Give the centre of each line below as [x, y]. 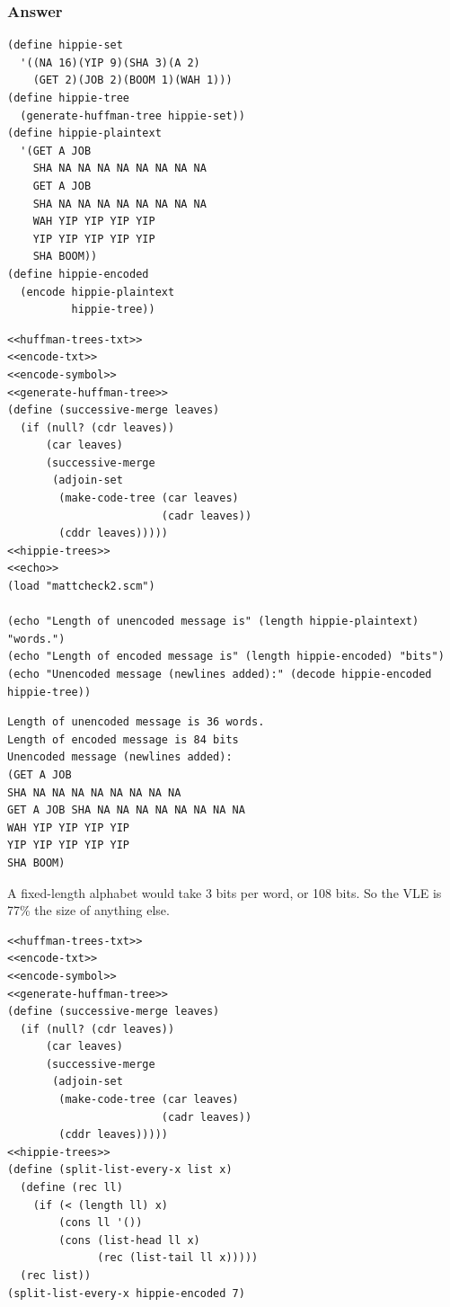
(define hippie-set [65, 45]
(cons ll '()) [101, 1223]
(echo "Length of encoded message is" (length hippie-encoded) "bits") [226, 657]
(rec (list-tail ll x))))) [178, 1258]
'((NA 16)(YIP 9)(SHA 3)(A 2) [110, 62]
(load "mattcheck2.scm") [81, 587]
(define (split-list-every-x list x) [120, 1170]
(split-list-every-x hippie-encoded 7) [126, 1293]
